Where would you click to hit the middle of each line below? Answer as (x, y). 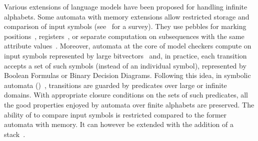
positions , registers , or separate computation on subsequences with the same (124, 36)
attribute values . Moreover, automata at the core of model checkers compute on (128, 46)
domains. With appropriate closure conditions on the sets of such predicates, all (126, 95)
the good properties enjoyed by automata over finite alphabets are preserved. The (129, 104)
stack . (15, 134)
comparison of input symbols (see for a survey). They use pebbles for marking (125, 26)
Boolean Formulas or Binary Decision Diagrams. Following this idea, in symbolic (127, 75)
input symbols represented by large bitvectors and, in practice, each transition (125, 55)
